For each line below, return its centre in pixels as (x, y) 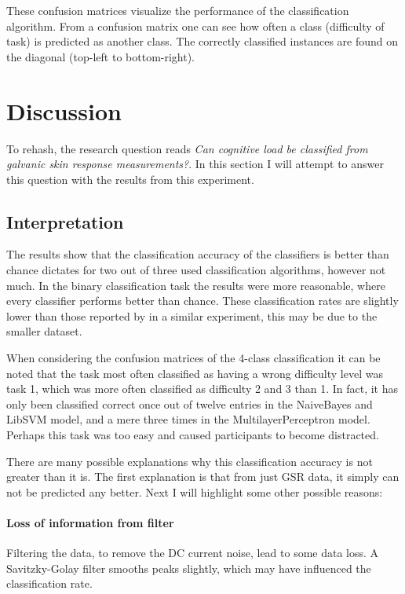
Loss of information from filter (90, 522)
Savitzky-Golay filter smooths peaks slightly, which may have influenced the (189, 568)
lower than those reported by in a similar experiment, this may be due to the (192, 315)
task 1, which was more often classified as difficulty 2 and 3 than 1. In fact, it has (202, 389)
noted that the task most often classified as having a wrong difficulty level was (195, 373)
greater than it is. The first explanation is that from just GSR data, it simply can (203, 477)
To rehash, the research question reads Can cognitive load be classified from (187, 148)
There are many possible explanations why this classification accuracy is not (190, 461)
